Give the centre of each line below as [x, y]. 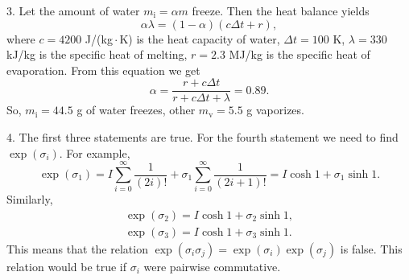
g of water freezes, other [136, 110]
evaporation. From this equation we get [103, 70]
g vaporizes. [275, 110]
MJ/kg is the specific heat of [300, 54]
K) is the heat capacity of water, [200, 38]
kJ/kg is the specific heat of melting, [97, 54]
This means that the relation [77, 249]
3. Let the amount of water [73, 10]
